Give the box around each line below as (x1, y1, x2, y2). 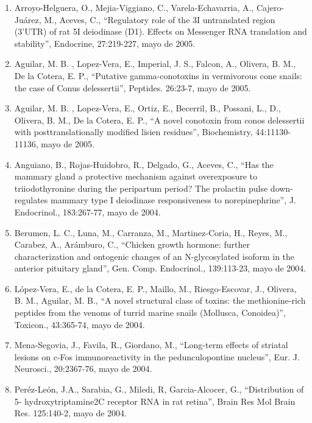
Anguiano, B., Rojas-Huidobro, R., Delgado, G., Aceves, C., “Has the (14, 158, 274, 170)
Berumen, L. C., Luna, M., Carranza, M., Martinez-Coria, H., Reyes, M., (14, 226, 288, 239)
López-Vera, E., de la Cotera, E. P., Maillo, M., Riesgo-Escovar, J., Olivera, (14, 282, 297, 295)
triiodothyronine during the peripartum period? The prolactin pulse (14, 181, 268, 194)
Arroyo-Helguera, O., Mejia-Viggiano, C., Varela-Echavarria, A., (14, 1, 254, 13)
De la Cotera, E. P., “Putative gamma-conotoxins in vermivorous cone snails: (14, 69, 302, 82)
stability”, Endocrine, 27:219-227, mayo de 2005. (14, 37, 196, 49)
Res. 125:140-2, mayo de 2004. (14, 407, 127, 419)
